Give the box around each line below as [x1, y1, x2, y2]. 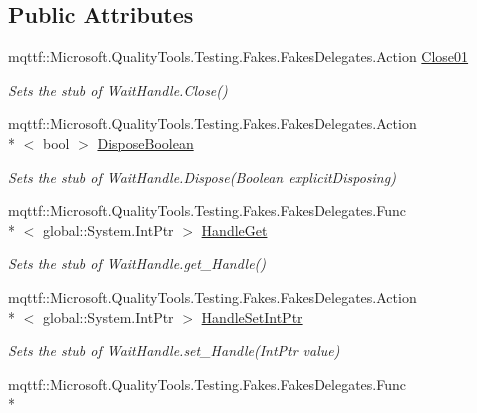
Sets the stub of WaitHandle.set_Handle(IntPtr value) [8, 340, 340, 361]
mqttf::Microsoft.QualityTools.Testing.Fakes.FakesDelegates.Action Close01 [8, 46, 469, 67]
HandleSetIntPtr [201, 306, 303, 327]
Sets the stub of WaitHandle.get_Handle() [8, 253, 267, 274]
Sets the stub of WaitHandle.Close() [8, 79, 228, 100]
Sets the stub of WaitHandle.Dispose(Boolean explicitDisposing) [8, 166, 396, 187]
